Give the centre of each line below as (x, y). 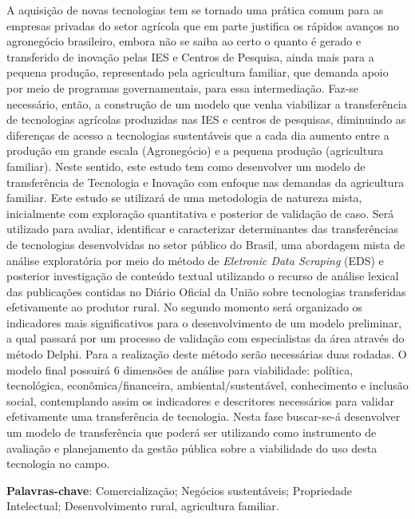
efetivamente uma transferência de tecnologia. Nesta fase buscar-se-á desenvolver (204, 416)
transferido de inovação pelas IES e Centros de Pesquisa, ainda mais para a (190, 56)
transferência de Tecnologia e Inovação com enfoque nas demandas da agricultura (206, 182)
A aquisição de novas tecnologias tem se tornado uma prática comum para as (195, 10)
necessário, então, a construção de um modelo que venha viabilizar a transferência (207, 103)
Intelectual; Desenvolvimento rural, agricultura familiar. (143, 506)
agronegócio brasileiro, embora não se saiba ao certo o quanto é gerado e (184, 41)
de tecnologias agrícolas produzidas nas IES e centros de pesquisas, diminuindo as (206, 119)
